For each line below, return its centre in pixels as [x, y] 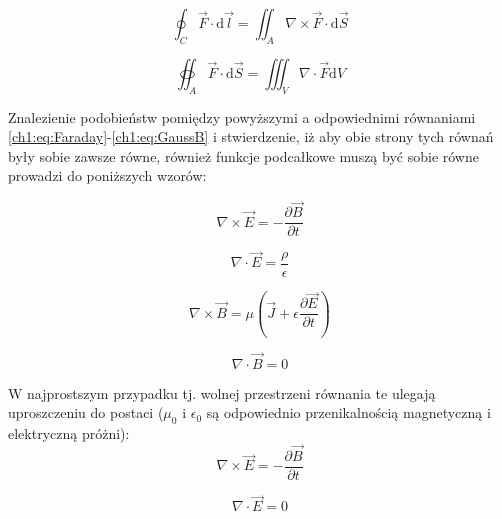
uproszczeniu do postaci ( [86, 412]
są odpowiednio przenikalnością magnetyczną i [348, 412]
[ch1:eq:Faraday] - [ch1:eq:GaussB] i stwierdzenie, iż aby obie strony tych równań [251, 136]
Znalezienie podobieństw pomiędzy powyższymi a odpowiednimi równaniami [242, 116]
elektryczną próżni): [69, 433]
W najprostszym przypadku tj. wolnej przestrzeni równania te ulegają [222, 392]
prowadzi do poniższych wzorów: [107, 175]
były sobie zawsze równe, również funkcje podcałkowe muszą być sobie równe [243, 155]
